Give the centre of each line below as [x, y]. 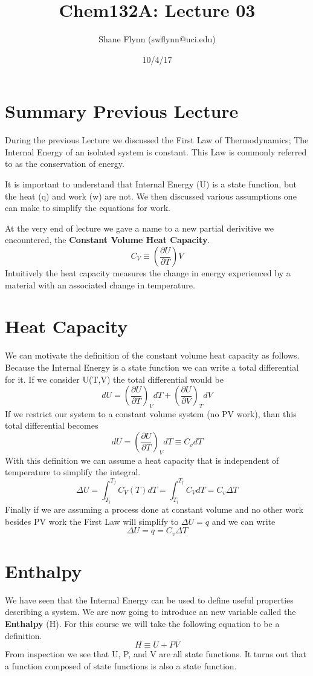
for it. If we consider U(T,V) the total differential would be [114, 379]
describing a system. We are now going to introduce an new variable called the [150, 612]
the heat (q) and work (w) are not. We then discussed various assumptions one [151, 196]
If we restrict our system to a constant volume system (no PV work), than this [151, 413]
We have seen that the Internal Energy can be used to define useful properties [149, 600]
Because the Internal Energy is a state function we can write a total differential [152, 367]
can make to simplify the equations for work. [88, 208]
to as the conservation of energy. [65, 164]
